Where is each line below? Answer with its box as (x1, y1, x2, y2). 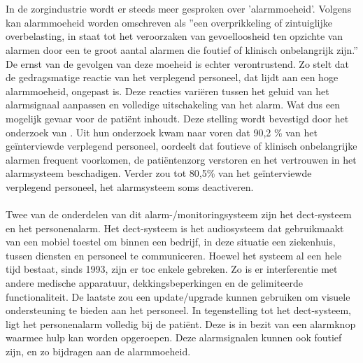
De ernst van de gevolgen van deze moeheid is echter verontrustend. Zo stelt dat (6, 56, 349, 71)
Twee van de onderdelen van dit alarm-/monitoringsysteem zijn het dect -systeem (6, 207, 352, 222)
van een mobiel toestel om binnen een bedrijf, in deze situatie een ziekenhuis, (6, 234, 336, 249)
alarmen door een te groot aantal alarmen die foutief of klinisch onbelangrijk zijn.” (6, 42, 358, 57)
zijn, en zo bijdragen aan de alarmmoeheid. (6, 344, 191, 359)
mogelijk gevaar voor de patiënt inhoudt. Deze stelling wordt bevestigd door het (6, 111, 349, 125)
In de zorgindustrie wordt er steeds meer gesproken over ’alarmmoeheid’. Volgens (6, 1, 352, 16)
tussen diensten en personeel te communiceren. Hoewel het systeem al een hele (6, 248, 342, 262)
